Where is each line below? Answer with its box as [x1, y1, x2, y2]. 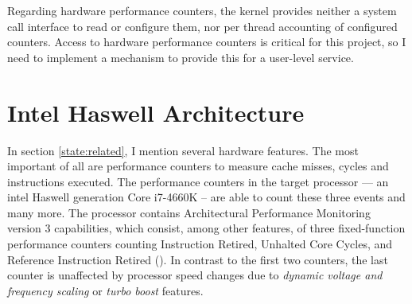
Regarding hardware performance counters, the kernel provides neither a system [7, 2, 397, 18]
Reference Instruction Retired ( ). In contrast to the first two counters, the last [7, 251, 388, 267]
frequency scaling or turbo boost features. [7, 282, 204, 298]
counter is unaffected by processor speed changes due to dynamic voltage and [7, 267, 383, 283]
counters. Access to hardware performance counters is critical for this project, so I [7, 33, 406, 50]
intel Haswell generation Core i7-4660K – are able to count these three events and [7, 189, 406, 205]
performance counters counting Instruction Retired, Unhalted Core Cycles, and [7, 236, 393, 252]
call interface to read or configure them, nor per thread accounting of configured [7, 18, 398, 34]
